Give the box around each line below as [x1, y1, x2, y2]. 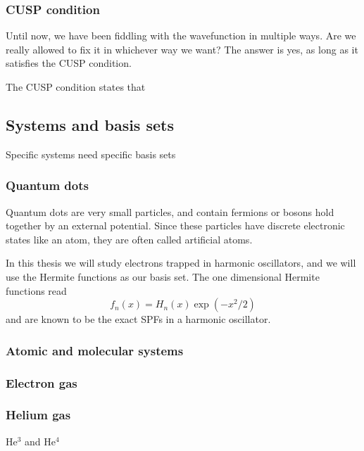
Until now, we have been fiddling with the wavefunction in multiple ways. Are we [6, 28, 356, 43]
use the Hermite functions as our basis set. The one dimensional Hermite [6, 269, 320, 284]
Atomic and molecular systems [6, 341, 184, 359]
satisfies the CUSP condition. [6, 56, 132, 70]
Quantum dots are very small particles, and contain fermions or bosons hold [6, 204, 334, 219]
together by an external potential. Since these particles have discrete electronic [6, 218, 345, 233]
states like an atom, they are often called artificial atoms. [6, 231, 253, 246]
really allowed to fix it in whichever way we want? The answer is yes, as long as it [6, 42, 358, 56]
